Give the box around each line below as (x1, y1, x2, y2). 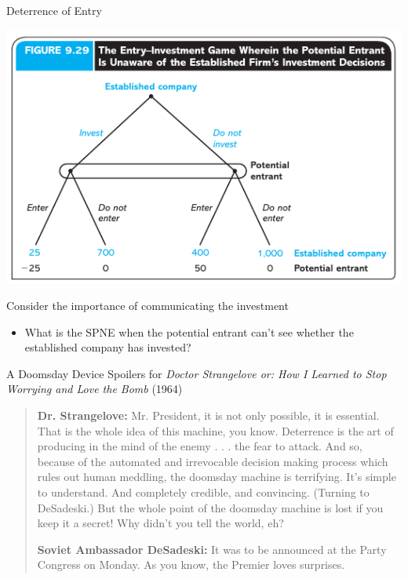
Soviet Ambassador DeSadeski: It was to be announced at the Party (37, 541, 387, 557)
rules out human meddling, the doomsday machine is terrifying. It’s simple (37, 468, 396, 485)
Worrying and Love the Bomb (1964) (6, 381, 183, 397)
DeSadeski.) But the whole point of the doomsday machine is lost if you (37, 499, 384, 515)
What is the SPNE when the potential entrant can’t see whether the (24, 323, 354, 340)
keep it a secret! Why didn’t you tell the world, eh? (37, 515, 284, 531)
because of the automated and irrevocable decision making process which (37, 453, 388, 469)
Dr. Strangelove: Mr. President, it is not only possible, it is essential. (37, 407, 380, 424)
